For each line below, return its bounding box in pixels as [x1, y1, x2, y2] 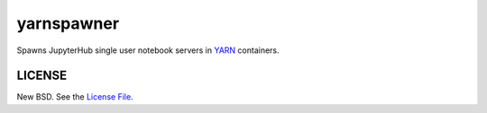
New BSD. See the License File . [16, 91, 134, 102]
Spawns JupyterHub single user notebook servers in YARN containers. [16, 45, 280, 56]
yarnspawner [16, 13, 120, 33]
